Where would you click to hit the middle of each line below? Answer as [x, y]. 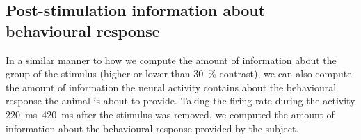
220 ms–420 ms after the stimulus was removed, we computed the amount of [170, 114]
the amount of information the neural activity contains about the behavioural [171, 87]
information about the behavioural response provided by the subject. [152, 128]
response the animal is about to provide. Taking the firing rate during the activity [180, 101]
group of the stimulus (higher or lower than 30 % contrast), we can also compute [179, 73]
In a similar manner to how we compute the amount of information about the [171, 60]
